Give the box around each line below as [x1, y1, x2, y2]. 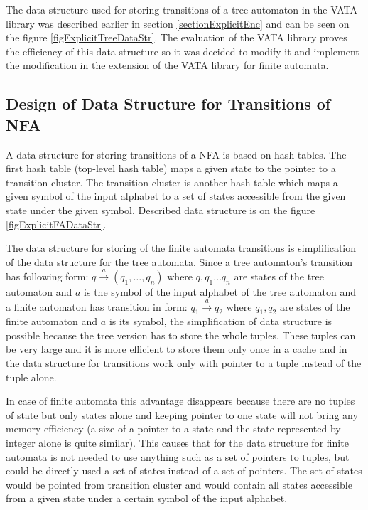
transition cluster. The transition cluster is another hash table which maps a [6, 174, 338, 189]
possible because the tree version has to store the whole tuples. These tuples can [6, 327, 356, 342]
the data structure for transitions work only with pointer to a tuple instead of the [6, 356, 362, 371]
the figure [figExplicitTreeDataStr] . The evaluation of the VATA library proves [6, 30, 347, 45]
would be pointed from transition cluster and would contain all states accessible [6, 477, 352, 492]
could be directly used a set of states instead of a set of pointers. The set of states [6, 463, 362, 478]
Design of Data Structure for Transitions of [6, 92, 331, 115]
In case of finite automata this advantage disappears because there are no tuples [6, 393, 355, 408]
